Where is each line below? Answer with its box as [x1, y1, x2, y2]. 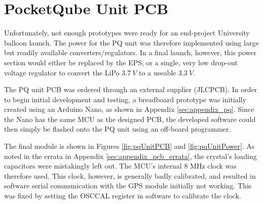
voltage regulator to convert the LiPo [4, 67, 120, 77]
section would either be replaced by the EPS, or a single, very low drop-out [4, 57, 238, 67]
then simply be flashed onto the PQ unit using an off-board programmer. [4, 124, 231, 134]
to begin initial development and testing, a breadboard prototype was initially [4, 94, 246, 104]
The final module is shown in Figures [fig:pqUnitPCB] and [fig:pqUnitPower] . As [4, 141, 255, 151]
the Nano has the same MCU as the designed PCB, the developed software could [4, 113, 256, 124]
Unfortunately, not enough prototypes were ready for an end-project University [4, 27, 250, 38]
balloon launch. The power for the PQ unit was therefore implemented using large [4, 37, 259, 48]
